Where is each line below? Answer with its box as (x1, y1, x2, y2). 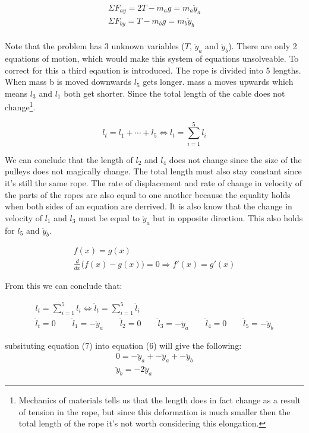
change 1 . (5, 99, 36, 113)
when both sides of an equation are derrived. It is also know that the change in (5, 200, 292, 212)
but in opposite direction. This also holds (153, 211, 303, 224)
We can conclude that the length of (5, 153, 133, 165)
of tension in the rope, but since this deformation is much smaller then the (18, 405, 291, 418)
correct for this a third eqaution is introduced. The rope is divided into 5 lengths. (5, 63, 301, 76)
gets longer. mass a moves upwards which (143, 75, 294, 88)
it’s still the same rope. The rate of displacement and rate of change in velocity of (5, 176, 302, 189)
